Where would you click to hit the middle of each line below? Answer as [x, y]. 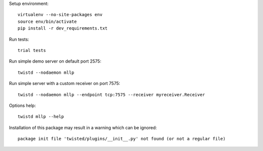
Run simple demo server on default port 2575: [55, 61]
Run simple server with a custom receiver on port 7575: [65, 84]
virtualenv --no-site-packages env [60, 15]
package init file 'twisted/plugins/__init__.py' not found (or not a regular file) [122, 139]
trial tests [32, 50]
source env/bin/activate [47, 21]
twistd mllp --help [41, 117]
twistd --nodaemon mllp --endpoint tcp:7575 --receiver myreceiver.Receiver [112, 94]
